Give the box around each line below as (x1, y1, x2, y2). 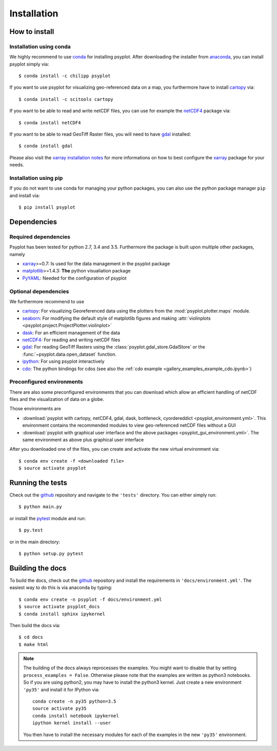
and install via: (9, 192, 41, 198)
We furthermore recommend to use (9, 299, 85, 304)
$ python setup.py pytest (18, 551, 84, 557)
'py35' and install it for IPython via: (23, 686, 100, 692)
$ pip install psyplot (18, 205, 76, 210)
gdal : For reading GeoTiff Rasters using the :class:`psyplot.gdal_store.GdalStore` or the (22, 344, 205, 350)
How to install (9, 27, 54, 36)
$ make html (18, 642, 49, 647)
